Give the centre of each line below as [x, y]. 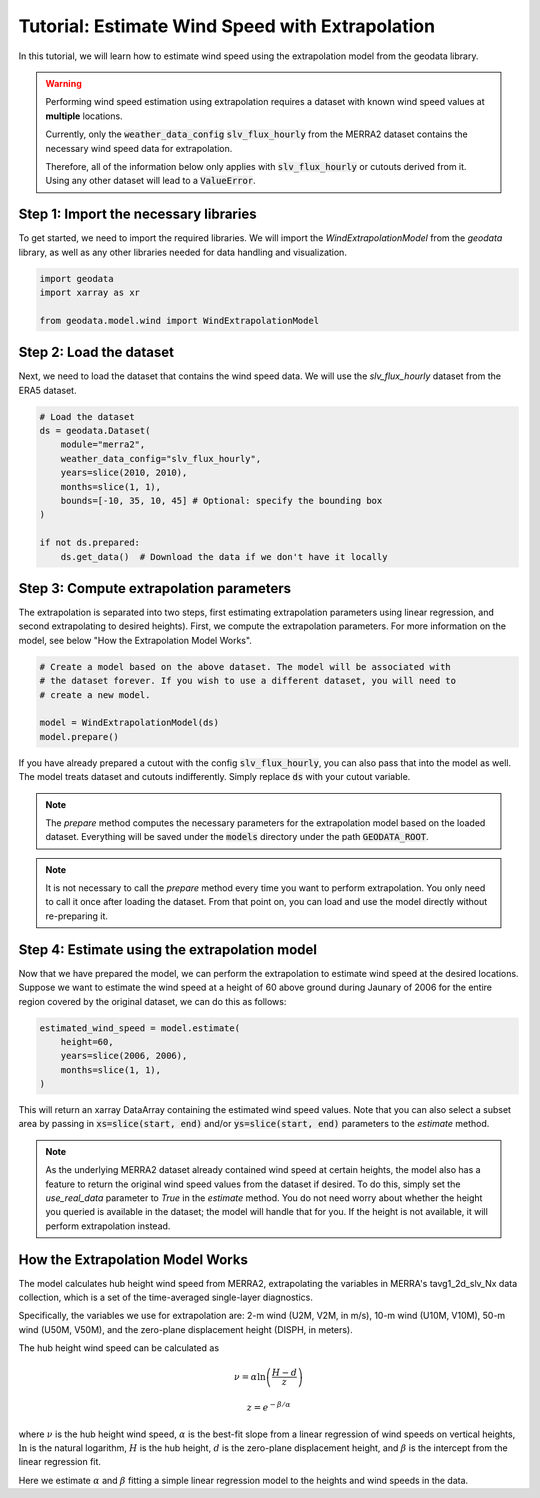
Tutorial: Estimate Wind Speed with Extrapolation [226, 26]
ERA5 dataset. [47, 390]
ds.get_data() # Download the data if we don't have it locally [224, 556]
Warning [63, 83]
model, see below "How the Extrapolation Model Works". [135, 640]
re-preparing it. [77, 916]
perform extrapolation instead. [108, 1226]
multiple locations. [84, 116]
